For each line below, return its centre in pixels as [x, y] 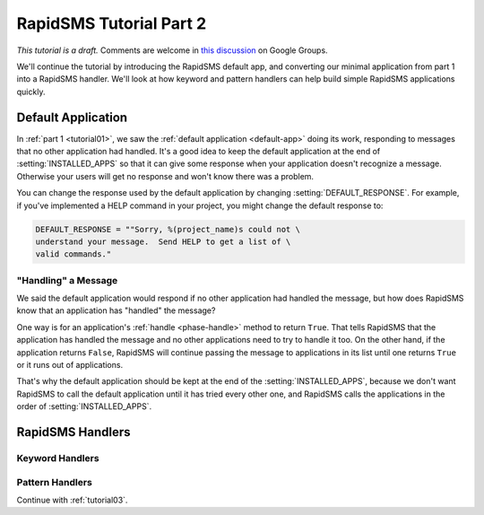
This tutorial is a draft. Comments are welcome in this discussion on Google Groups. [172, 50]
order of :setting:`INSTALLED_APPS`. [84, 406]
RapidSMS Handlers [73, 432]
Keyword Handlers [58, 458]
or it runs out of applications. [70, 365]
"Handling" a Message [67, 280]
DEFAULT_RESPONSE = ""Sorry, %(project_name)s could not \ [168, 229]
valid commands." [73, 254]
